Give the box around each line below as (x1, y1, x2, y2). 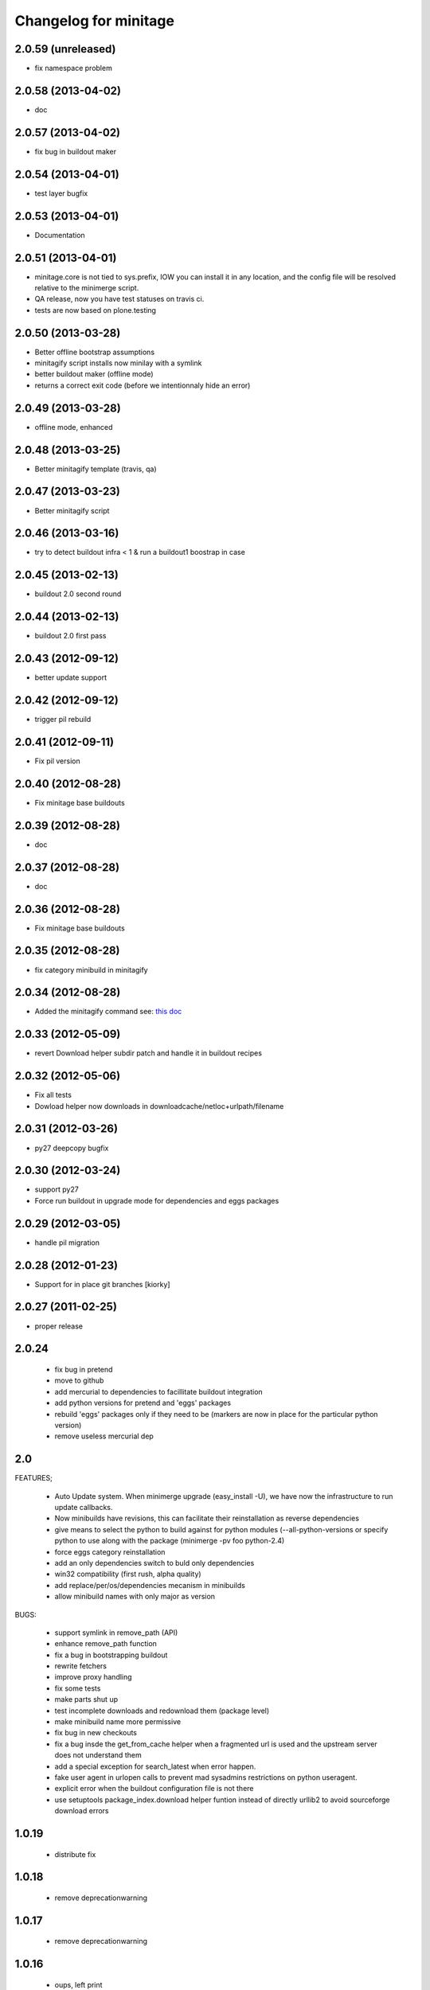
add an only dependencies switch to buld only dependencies (54, 1558, 255, 1567)
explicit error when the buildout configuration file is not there (54, 1784, 254, 1793)
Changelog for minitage (14, 12, 175, 29)
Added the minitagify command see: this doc (34, 1007, 182, 1016)
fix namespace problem (34, 64, 113, 73)
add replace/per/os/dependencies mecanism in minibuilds (54, 1580, 246, 1590)
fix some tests (54, 1684, 101, 1693)
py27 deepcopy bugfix (34, 1143, 109, 1153)
